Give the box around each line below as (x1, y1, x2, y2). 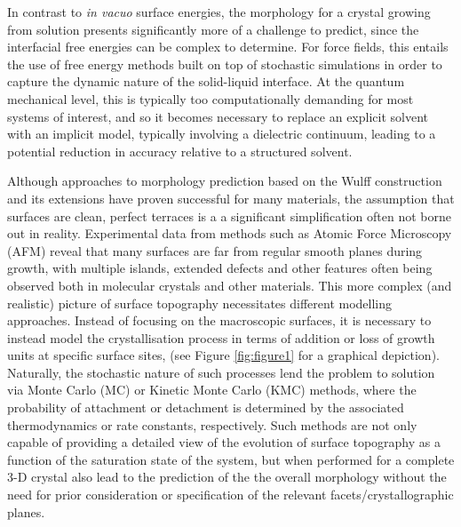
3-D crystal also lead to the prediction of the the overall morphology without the (7, 467, 447, 486)
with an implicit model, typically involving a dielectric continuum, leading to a (7, 124, 436, 143)
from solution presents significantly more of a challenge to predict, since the (7, 20, 419, 38)
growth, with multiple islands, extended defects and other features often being (7, 259, 433, 277)
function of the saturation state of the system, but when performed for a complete (7, 450, 455, 468)
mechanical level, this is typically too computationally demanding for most (7, 89, 414, 108)
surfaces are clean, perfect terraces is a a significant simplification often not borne (7, 206, 452, 225)
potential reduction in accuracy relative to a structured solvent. (7, 141, 353, 160)
